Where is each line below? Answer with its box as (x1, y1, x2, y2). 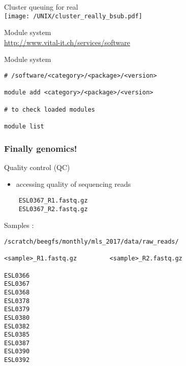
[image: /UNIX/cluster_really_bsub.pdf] (4, 12, 143, 20)
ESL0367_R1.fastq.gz (18, 197, 88, 205)
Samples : (4, 220, 34, 230)
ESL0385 (4, 331, 30, 339)
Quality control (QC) (4, 161, 70, 172)
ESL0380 (4, 314, 30, 321)
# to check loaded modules (4, 106, 95, 113)
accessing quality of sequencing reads (16, 179, 131, 189)
